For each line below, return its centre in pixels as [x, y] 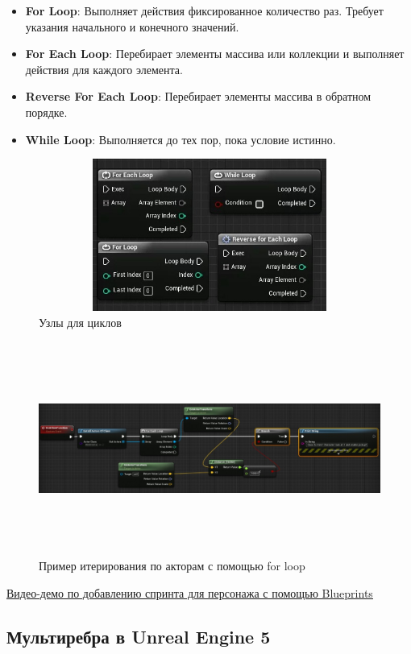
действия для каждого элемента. [104, 69]
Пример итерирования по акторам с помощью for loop [172, 566]
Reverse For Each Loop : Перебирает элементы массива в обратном [198, 96]
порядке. [46, 112]
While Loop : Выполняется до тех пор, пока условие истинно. [181, 139]
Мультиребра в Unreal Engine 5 [139, 637]
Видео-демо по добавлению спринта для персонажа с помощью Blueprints [190, 593]
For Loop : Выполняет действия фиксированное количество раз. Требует [204, 10]
